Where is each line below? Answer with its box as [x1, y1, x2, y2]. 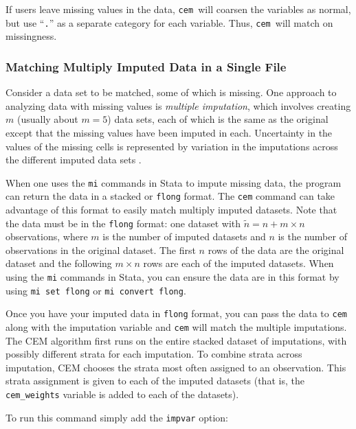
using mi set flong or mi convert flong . [5, 283, 186, 297]
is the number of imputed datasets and [102, 229, 266, 244]
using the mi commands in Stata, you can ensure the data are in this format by [5, 270, 340, 284]
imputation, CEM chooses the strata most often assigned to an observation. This [5, 360, 346, 374]
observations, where [5, 229, 88, 244]
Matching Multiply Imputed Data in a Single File [5, 58, 287, 75]
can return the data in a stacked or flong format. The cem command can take [5, 189, 335, 203]
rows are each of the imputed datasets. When [143, 256, 334, 270]
